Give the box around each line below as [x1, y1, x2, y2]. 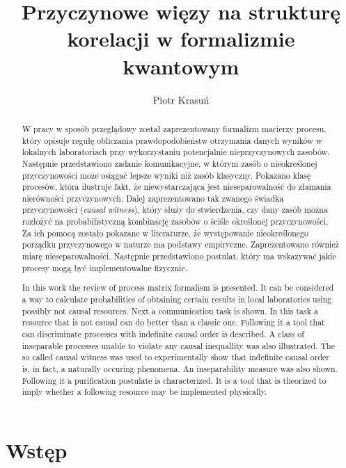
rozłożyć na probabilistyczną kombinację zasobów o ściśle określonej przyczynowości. [22, 216, 329, 227]
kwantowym [123, 51, 239, 80]
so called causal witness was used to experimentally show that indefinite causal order [22, 351, 329, 363]
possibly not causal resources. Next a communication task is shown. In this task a [22, 305, 318, 316]
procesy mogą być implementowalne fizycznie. [22, 261, 188, 273]
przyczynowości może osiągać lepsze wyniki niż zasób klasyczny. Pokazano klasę [22, 169, 311, 181]
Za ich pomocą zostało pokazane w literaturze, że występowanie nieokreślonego [22, 227, 308, 239]
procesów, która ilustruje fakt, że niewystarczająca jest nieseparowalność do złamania [22, 181, 331, 193]
